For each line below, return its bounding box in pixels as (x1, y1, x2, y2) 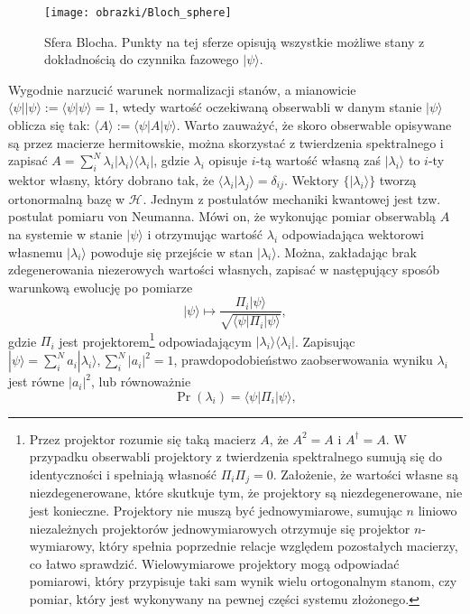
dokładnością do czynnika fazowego (44, 50, 239, 69)
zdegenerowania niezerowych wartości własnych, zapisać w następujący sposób (8, 260, 440, 279)
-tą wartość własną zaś (255, 151, 381, 170)
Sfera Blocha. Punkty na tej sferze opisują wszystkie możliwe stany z (44, 32, 425, 51)
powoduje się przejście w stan (90, 242, 253, 261)
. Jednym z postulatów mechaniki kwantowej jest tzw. (143, 189, 441, 208)
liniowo (418, 500, 457, 519)
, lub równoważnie (91, 372, 191, 391)
